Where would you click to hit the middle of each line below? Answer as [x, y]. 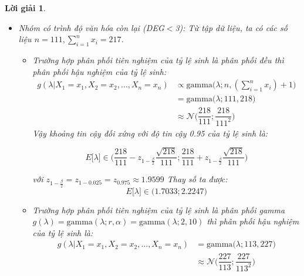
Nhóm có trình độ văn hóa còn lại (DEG [91, 27]
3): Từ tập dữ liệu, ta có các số [231, 27]
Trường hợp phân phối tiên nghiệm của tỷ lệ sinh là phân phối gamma [159, 209]
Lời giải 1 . [25, 8]
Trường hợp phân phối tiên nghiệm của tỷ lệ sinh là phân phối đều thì [158, 59]
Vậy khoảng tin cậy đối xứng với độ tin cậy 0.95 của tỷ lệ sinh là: [150, 133]
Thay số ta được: [197, 179]
